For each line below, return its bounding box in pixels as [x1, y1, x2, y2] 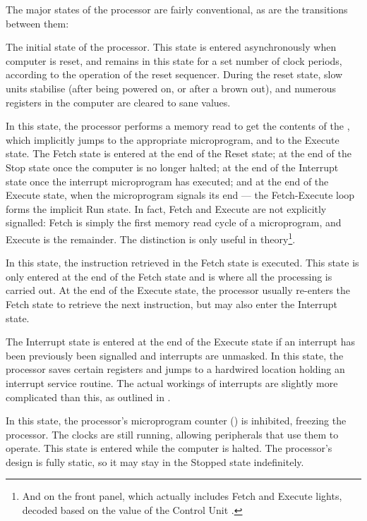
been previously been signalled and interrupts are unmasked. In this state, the [6, 348, 344, 362]
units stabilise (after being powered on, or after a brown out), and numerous [6, 80, 337, 95]
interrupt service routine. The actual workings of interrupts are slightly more [6, 375, 338, 390]
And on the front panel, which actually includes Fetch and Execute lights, [22, 489, 342, 503]
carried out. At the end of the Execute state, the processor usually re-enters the [6, 283, 351, 298]
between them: [6, 16, 69, 30]
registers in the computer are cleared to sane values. [6, 94, 231, 109]
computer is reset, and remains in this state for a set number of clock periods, [6, 53, 342, 68]
